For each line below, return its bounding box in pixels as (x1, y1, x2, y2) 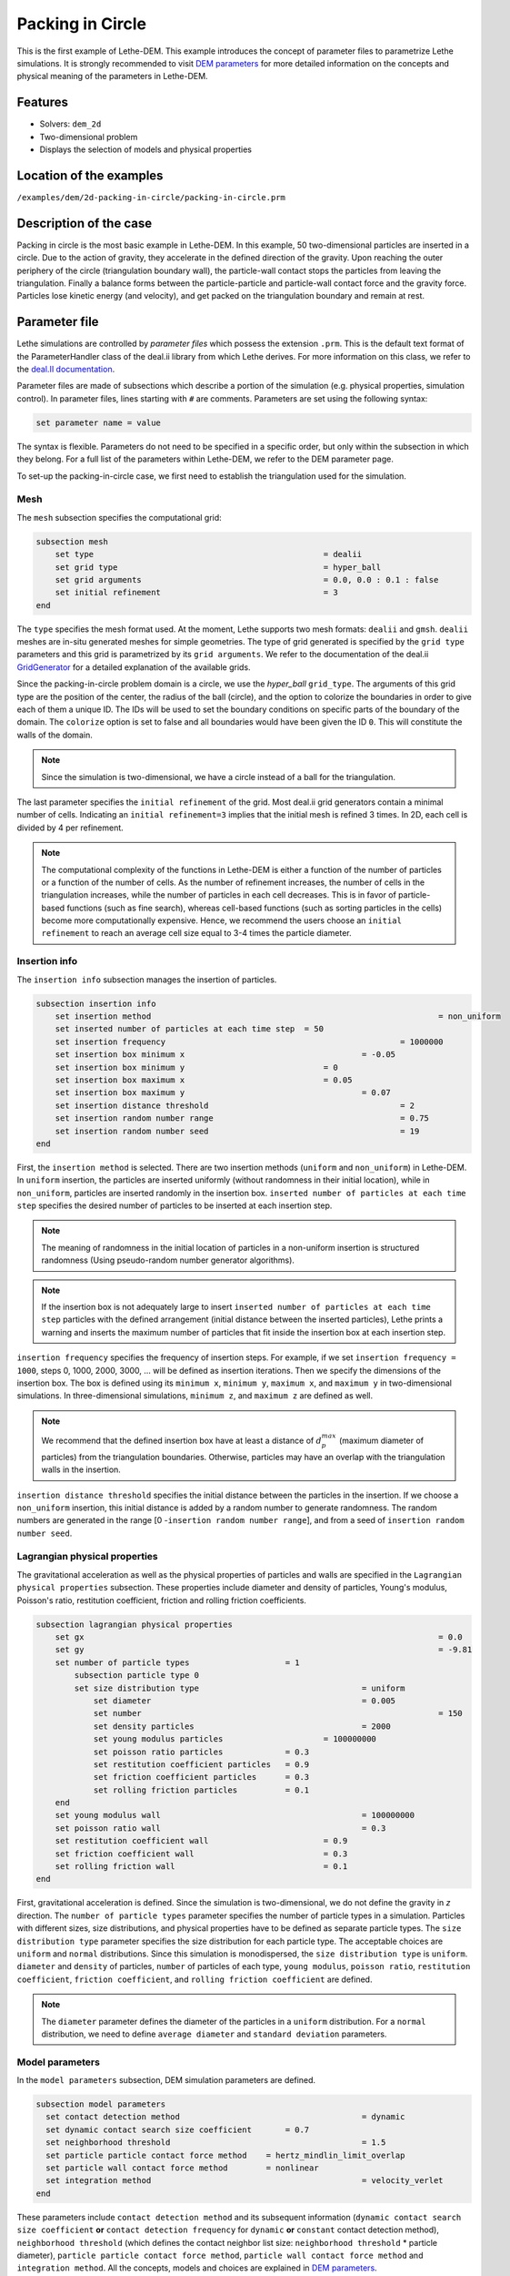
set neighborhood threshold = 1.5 (45, 2138, 386, 2148)
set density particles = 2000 (93, 1721, 391, 1732)
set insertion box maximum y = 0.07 (55, 1088, 391, 1098)
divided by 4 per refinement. (16, 822, 125, 833)
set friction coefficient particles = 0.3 (93, 1772, 310, 1783)
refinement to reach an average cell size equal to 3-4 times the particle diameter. (41, 928, 352, 939)
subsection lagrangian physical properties (35, 1619, 234, 1630)
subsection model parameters (35, 2099, 166, 2109)
